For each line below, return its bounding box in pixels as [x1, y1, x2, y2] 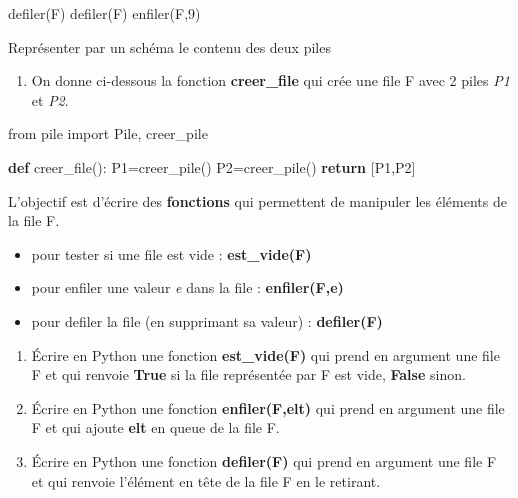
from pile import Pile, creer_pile [8, 123, 208, 144]
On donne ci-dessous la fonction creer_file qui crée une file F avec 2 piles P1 [31, 70, 510, 91]
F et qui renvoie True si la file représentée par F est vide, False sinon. [31, 364, 466, 385]
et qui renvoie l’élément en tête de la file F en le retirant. [31, 470, 381, 491]
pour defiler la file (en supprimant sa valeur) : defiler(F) [31, 310, 383, 331]
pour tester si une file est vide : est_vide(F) [31, 243, 312, 264]
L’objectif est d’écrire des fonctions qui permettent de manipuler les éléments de [8, 190, 507, 211]
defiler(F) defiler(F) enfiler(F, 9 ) [8, 3, 201, 23]
